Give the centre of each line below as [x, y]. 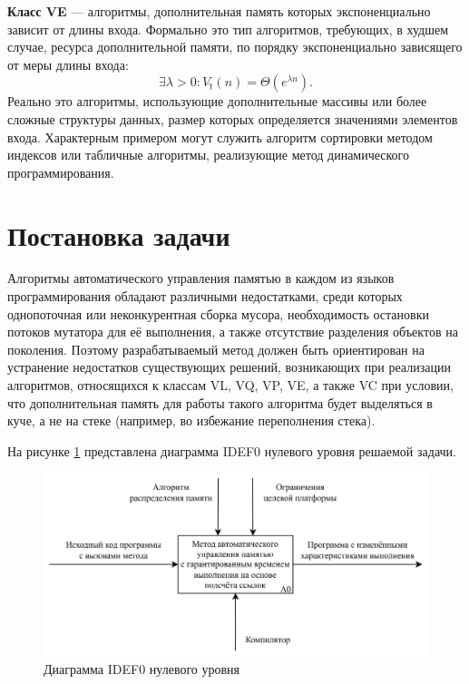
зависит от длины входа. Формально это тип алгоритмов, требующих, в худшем [228, 29]
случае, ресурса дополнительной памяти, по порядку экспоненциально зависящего [235, 47]
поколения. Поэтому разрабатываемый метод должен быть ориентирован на [216, 349]
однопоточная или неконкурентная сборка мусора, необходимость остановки [218, 313]
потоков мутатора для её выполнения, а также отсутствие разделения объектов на [233, 332]
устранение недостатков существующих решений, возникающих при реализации [229, 367]
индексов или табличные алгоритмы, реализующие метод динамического [209, 155]
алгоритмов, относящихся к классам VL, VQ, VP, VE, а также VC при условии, [230, 385]
